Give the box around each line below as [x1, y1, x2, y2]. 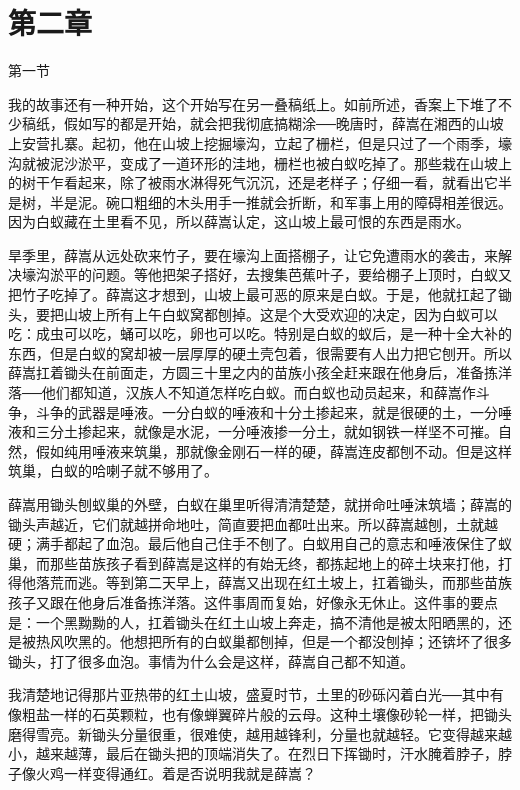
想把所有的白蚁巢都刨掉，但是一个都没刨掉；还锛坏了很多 [133, 631, 512, 652]
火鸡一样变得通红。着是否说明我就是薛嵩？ [35, 762, 316, 783]
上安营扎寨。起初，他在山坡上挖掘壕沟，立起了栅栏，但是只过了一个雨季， [8, 132, 498, 153]
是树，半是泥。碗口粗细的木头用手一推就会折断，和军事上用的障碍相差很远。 [8, 191, 512, 212]
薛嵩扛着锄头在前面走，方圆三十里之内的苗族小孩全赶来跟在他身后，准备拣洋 [8, 362, 512, 383]
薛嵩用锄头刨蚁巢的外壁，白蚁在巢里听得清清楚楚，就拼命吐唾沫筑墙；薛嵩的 [8, 494, 512, 514]
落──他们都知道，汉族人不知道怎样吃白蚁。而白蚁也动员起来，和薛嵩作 [8, 382, 476, 403]
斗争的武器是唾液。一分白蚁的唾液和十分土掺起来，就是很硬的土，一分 [35, 401, 498, 422]
